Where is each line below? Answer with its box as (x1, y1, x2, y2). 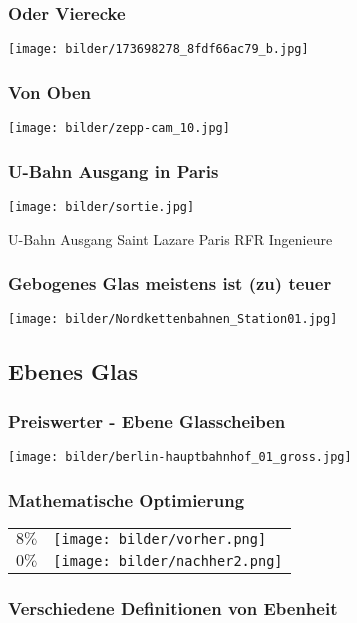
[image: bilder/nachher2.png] (53, 552, 283, 569)
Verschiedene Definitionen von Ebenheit (8, 595, 338, 620)
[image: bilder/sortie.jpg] (8, 199, 195, 214)
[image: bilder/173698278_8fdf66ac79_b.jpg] (8, 42, 309, 57)
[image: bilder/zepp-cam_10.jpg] (8, 121, 230, 136)
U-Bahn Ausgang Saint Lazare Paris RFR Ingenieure (8, 228, 333, 249)
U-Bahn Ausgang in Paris (8, 158, 219, 183)
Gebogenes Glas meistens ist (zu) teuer (8, 271, 332, 296)
